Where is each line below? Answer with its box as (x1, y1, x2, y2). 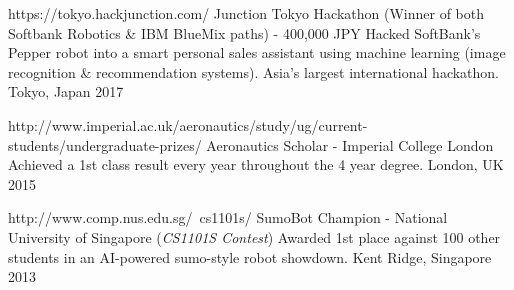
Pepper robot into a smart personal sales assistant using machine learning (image (8, 42, 506, 63)
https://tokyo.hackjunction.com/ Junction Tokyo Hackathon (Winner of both (8, 3, 485, 23)
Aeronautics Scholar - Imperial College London (206, 134, 494, 155)
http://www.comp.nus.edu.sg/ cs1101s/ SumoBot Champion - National (8, 207, 448, 228)
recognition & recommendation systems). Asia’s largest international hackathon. (8, 61, 500, 82)
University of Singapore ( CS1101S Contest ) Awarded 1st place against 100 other (8, 226, 501, 247)
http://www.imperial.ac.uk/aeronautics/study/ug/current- (8, 114, 368, 135)
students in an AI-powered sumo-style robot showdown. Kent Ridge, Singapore (8, 246, 492, 267)
